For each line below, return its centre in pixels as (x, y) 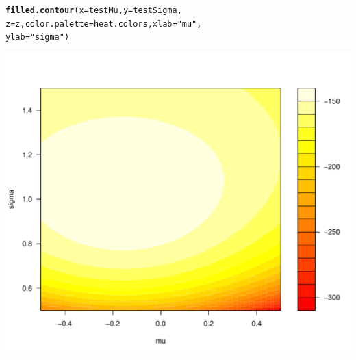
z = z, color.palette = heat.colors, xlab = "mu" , (104, 24)
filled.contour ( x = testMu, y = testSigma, (94, 10)
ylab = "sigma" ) (38, 37)
